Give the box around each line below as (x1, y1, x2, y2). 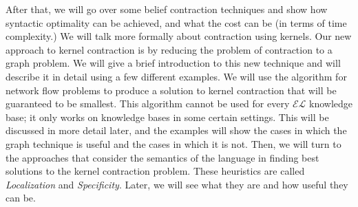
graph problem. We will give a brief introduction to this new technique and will (6, 56, 341, 70)
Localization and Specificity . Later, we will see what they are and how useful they (6, 177, 348, 191)
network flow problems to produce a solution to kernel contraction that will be (6, 83, 337, 97)
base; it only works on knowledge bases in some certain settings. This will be (6, 109, 329, 124)
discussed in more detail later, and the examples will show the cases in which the (6, 123, 347, 138)
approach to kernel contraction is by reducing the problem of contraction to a (6, 42, 333, 56)
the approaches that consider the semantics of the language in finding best (6, 150, 319, 164)
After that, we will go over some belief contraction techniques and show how (6, 2, 328, 16)
